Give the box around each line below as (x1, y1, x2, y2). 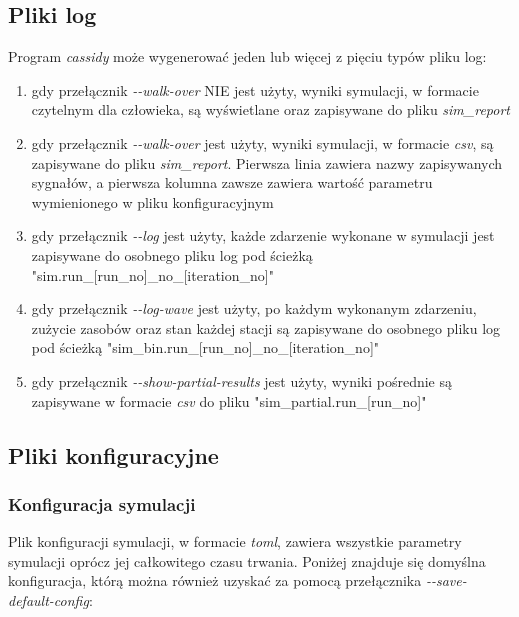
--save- (425, 570, 467, 591)
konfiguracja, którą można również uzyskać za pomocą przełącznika (8, 570, 422, 591)
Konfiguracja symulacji (8, 491, 196, 516)
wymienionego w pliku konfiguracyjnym (31, 191, 274, 212)
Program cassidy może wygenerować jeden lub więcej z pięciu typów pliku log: (8, 46, 487, 67)
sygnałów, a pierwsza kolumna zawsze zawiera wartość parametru (31, 172, 433, 193)
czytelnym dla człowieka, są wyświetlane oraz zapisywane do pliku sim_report (31, 99, 511, 120)
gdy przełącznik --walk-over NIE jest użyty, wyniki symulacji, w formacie (31, 79, 479, 100)
